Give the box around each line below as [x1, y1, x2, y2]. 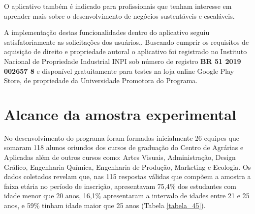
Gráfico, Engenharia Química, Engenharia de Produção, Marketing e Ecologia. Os [4, 161, 251, 172]
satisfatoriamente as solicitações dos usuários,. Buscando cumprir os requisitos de [4, 36, 249, 47]
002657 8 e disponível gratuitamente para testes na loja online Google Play [4, 65, 234, 76]
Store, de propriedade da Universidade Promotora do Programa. [4, 75, 198, 86]
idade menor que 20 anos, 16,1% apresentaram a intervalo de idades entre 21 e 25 [4, 190, 250, 201]
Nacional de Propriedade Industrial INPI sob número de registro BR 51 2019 [4, 56, 241, 66]
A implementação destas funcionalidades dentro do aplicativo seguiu [4, 27, 210, 37]
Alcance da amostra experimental [4, 104, 236, 124]
